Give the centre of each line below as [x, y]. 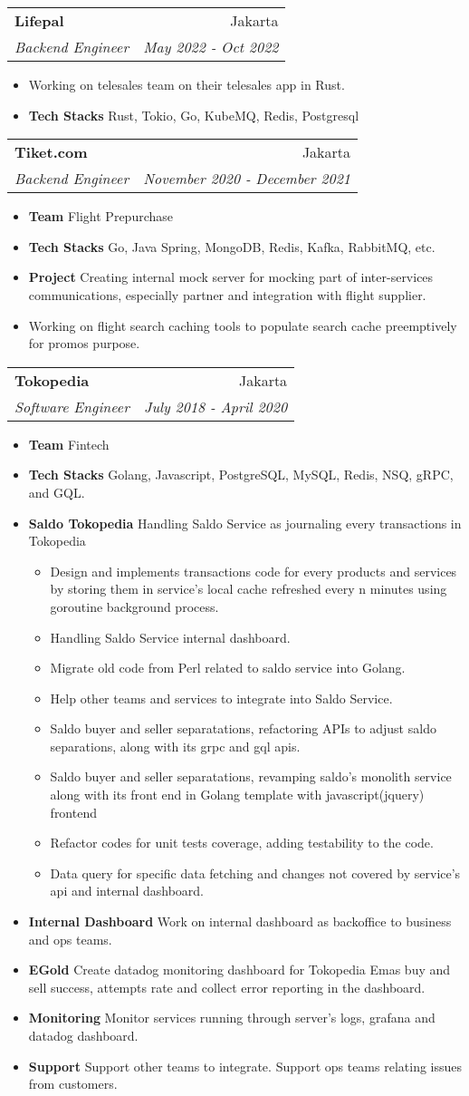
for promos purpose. [84, 343]
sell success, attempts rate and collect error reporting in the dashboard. [227, 987]
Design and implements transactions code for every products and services [254, 571]
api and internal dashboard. [127, 891]
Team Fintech [69, 444]
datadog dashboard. [83, 1035]
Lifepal [39, 20]
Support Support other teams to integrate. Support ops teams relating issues [245, 1066]
